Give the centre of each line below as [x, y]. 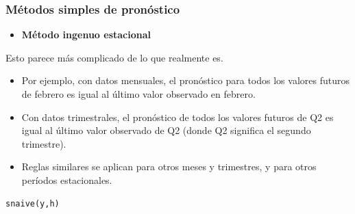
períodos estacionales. [67, 179]
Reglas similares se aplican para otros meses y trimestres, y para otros [169, 166]
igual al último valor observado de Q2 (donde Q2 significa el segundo [166, 130]
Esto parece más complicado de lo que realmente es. [114, 57]
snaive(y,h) [33, 203]
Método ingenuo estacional [86, 35]
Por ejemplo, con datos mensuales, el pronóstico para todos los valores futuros [185, 80]
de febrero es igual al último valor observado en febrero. [138, 94]
